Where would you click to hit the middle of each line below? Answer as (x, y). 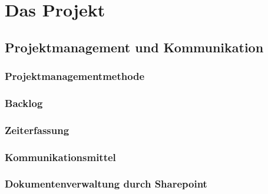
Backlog (24, 103)
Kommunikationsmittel (60, 157)
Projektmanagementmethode (75, 76)
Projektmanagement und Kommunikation (134, 47)
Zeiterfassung (37, 130)
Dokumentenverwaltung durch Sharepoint (106, 184)
